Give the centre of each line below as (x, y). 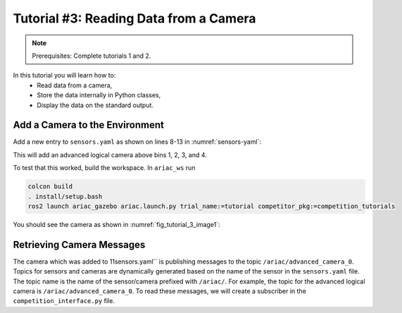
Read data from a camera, (75, 85)
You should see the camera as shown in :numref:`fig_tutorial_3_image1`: (117, 224)
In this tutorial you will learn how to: (64, 75)
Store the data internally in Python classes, (99, 95)
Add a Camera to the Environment (89, 125)
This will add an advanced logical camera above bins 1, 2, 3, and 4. (110, 154)
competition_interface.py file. (64, 301)
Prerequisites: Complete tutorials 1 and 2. (92, 56)
